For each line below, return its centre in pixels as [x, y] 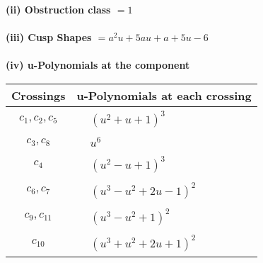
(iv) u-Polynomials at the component [98, 65]
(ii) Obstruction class [58, 9]
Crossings [39, 95]
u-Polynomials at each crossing [164, 95]
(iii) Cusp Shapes [49, 37]
